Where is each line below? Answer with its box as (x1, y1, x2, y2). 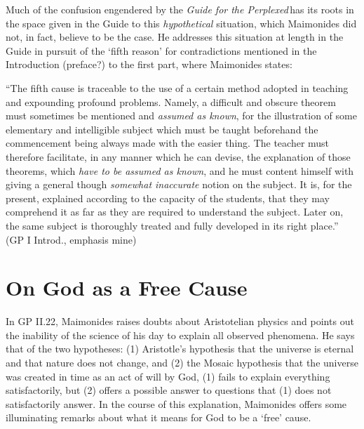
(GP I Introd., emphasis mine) (6, 232, 137, 246)
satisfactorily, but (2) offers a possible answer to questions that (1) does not (6, 383, 332, 397)
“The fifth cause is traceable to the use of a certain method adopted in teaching (6, 80, 349, 95)
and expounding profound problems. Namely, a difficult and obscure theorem (6, 94, 336, 109)
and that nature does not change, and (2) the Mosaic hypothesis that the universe (6, 355, 358, 369)
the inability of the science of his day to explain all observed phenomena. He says (6, 327, 355, 342)
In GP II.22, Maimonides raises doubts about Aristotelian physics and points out (6, 314, 354, 329)
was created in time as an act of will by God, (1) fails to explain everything (6, 369, 330, 383)
